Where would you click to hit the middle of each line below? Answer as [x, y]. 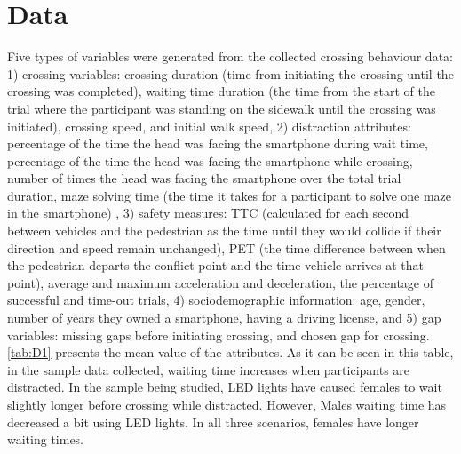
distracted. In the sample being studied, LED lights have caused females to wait [225, 387]
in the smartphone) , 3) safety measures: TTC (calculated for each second [208, 213]
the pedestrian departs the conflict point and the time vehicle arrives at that [215, 265]
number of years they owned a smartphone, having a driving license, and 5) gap [224, 318]
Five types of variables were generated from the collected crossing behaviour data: [230, 56]
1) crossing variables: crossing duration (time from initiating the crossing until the [230, 73]
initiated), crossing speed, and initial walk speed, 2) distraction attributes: [209, 126]
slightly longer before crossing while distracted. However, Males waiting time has [227, 404]
